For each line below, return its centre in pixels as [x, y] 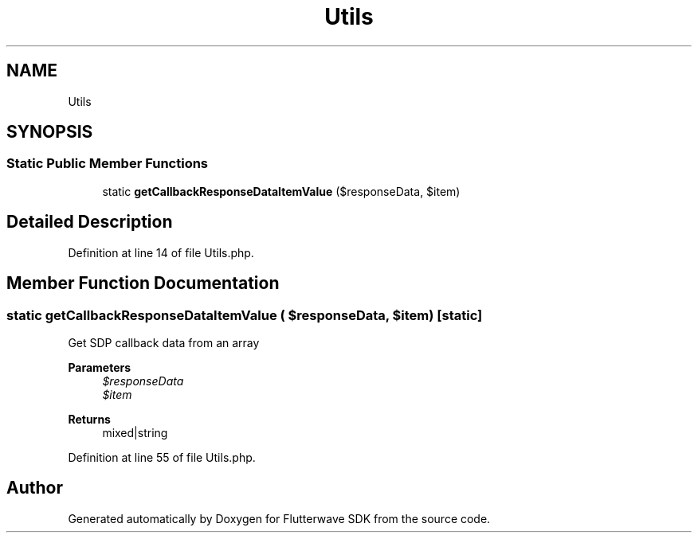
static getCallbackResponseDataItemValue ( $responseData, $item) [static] [245, 315]
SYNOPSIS [50, 132]
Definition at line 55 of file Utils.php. [162, 457]
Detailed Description [90, 222]
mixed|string [135, 432]
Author [35, 488]
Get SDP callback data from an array [164, 342]
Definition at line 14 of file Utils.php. [161, 252]
